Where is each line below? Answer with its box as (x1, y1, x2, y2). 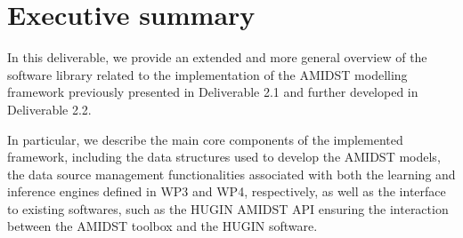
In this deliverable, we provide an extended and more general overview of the (7, 48, 427, 67)
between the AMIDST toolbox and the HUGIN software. (7, 217, 318, 235)
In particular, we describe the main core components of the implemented (7, 130, 403, 148)
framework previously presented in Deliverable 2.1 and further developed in (7, 83, 418, 101)
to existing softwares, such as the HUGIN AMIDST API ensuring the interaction (7, 199, 449, 218)
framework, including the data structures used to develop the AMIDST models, (7, 147, 441, 166)
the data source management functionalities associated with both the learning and (7, 164, 456, 183)
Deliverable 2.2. (7, 99, 92, 118)
